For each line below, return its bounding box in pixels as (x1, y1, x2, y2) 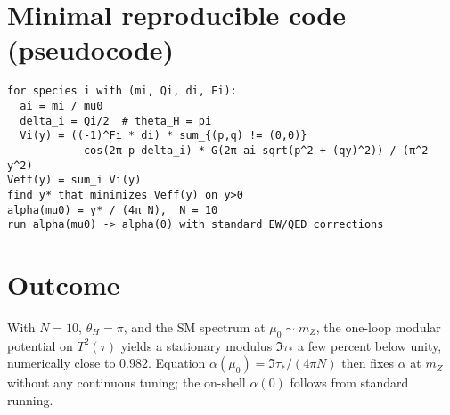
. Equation (148, 354, 206, 372)
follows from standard (290, 373, 409, 392)
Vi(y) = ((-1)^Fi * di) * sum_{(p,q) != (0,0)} (20, 129, 307, 142)
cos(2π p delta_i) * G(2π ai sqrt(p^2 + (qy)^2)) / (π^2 (83, 143, 429, 157)
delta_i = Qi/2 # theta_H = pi (20, 114, 212, 127)
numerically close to (7, 354, 116, 372)
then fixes (341, 354, 395, 372)
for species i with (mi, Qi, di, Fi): (7, 85, 237, 98)
